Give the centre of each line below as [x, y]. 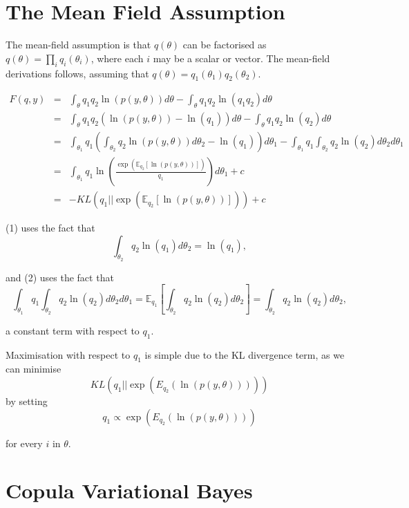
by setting [27, 401]
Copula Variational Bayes [129, 490]
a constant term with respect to [73, 330]
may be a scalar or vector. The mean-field [241, 58]
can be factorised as [225, 45]
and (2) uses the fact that [60, 277]
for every [24, 443]
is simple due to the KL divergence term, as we [245, 354]
